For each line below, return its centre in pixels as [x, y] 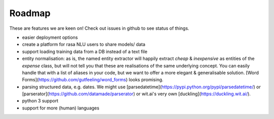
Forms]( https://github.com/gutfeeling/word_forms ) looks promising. [93, 80]
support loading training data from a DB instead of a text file [85, 51]
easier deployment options [50, 37]
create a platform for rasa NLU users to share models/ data [84, 44]
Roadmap [30, 13]
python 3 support [40, 101]
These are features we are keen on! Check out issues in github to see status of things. [99, 28]
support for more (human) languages [61, 108]
